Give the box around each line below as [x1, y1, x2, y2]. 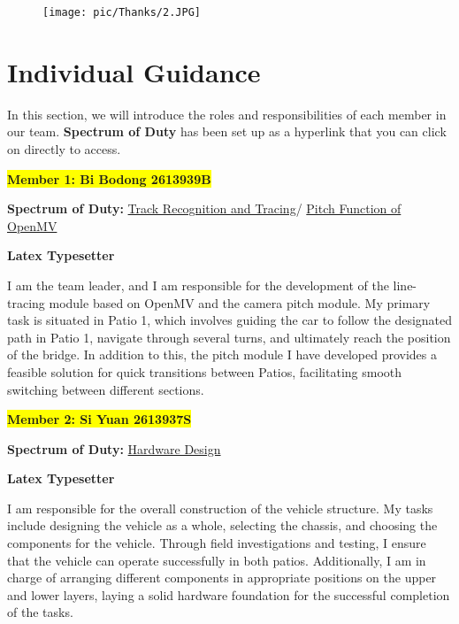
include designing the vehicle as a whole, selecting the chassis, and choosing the [7, 516, 438, 535]
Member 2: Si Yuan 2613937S [7, 410, 192, 428]
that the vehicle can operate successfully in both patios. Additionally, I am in [7, 551, 426, 569]
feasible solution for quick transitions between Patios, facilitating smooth [7, 362, 402, 381]
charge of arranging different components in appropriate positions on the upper [7, 568, 437, 587]
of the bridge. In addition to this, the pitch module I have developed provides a [7, 345, 437, 364]
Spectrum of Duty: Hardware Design [7, 439, 221, 458]
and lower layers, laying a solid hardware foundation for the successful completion [7, 585, 450, 604]
